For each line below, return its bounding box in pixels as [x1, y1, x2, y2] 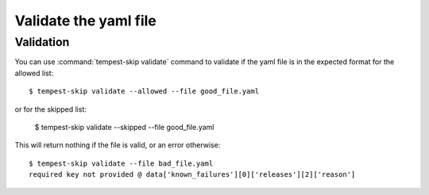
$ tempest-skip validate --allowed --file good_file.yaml [29, 87, 260, 96]
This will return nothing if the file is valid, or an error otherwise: [14, 140, 221, 150]
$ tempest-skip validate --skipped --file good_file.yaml [34, 122, 214, 132]
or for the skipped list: [14, 104, 87, 114]
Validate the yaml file [14, 12, 157, 29]
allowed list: [14, 68, 54, 78]
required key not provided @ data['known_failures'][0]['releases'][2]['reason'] [29, 170, 356, 179]
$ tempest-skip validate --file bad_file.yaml [29, 159, 214, 168]
